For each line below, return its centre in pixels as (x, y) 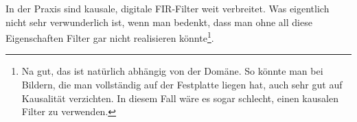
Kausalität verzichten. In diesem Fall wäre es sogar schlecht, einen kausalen (180, 98)
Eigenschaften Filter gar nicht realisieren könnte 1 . (110, 37)
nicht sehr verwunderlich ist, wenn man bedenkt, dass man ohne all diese (159, 22)
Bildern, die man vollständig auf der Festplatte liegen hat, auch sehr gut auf (182, 85)
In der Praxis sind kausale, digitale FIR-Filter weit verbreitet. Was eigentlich (168, 8)
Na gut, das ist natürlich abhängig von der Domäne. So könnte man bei (172, 71)
